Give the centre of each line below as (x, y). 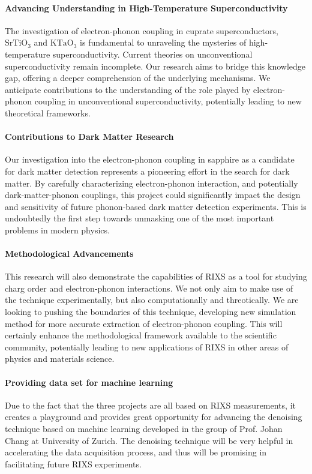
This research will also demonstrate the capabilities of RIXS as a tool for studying (156, 276)
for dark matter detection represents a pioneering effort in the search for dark (147, 171)
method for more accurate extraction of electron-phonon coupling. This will (144, 323)
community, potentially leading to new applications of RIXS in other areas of (147, 346)
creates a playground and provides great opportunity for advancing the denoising (154, 417)
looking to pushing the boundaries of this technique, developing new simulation (151, 312)
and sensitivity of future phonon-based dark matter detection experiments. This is (156, 206)
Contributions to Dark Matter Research (89, 136)
